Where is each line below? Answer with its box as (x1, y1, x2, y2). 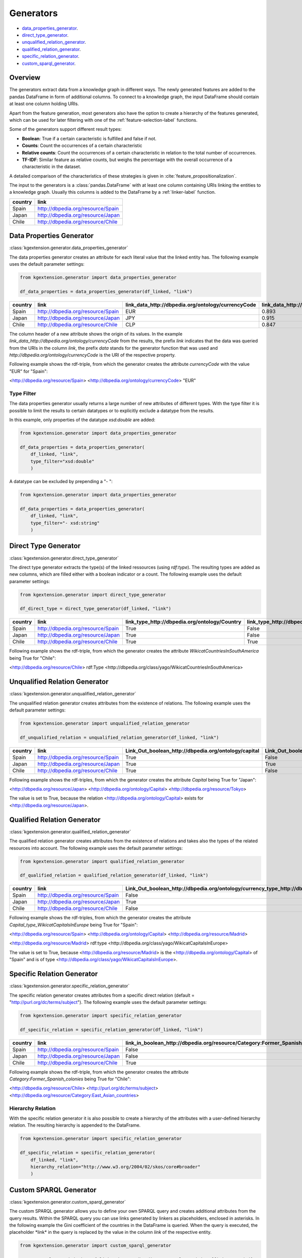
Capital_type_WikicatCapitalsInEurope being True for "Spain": (9, 921, 138, 928)
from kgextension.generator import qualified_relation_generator (20, 858, 185, 864)
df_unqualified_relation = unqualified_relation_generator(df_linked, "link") (20, 735, 219, 740)
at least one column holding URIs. (9, 101, 79, 107)
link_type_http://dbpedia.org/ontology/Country (125, 618, 242, 625)
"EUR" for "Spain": (9, 368, 48, 374)
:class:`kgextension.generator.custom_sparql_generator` (9, 1199, 126, 1205)
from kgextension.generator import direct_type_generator (20, 592, 166, 597)
